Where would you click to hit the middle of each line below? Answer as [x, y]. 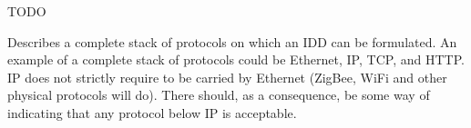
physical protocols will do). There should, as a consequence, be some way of [219, 95]
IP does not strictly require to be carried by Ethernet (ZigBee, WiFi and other [227, 77]
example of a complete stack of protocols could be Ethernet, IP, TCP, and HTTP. [236, 59]
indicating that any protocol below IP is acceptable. [152, 112]
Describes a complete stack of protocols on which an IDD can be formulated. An [232, 41]
